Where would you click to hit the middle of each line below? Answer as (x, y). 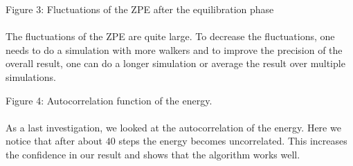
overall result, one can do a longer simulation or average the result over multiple (175, 63)
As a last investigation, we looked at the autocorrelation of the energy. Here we (173, 127)
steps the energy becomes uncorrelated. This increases (233, 141)
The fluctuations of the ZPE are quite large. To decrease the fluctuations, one (170, 36)
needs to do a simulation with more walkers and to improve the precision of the (174, 49)
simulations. (31, 76)
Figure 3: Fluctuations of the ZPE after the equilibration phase (140, 9)
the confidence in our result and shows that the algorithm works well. (153, 154)
